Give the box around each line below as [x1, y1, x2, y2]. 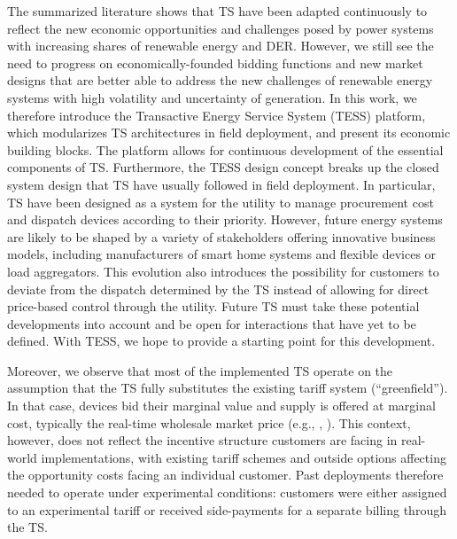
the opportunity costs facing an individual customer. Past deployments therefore [7, 465, 444, 484]
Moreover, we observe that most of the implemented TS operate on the [7, 361, 393, 379]
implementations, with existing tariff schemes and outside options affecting [41, 448, 446, 466]
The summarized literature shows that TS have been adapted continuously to [7, 2, 428, 20]
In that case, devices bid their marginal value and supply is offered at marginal [7, 396, 436, 415]
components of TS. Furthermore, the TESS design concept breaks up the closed [7, 158, 439, 176]
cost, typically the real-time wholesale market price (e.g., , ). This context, [7, 413, 411, 432]
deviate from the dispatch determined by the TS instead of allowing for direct [7, 279, 430, 298]
